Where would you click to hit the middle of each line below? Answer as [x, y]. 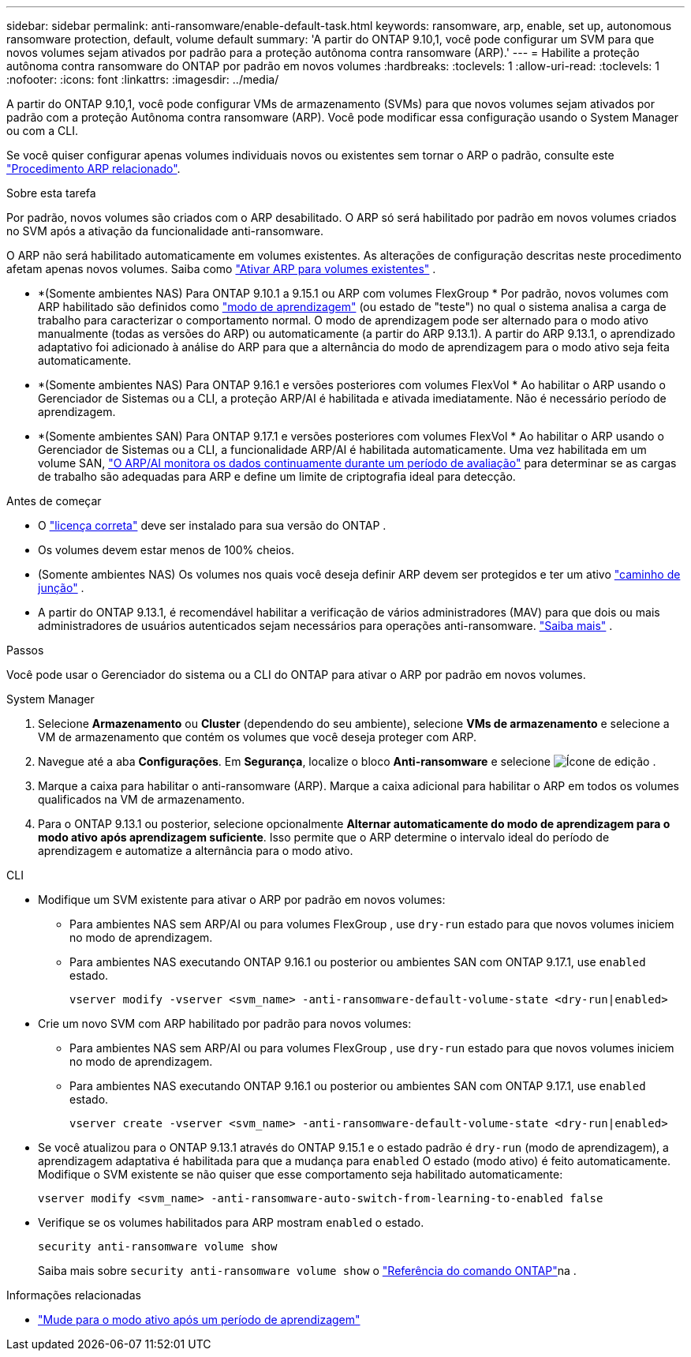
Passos [25, 650]
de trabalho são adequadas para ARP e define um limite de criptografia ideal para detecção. [277, 476]
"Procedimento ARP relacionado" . [93, 169]
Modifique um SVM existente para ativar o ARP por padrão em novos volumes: [242, 900]
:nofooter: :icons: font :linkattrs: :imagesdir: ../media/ [143, 79]
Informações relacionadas [74, 1295]
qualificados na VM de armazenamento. [142, 799]
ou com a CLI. [42, 131]
